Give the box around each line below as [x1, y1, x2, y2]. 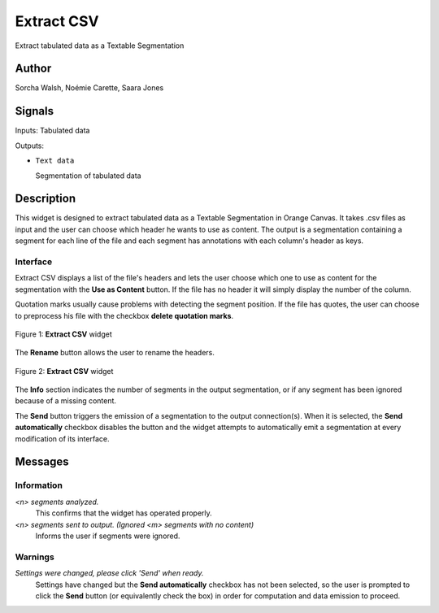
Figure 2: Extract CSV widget [15, 366, 114, 376]
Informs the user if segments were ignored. [35, 531, 180, 541]
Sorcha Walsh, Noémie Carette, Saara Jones [15, 83, 164, 93]
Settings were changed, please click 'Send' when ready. [15, 568, 204, 578]
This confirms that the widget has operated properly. [35, 508, 213, 518]
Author [15, 62, 52, 76]
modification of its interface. [15, 433, 110, 443]
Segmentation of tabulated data [35, 171, 141, 180]
